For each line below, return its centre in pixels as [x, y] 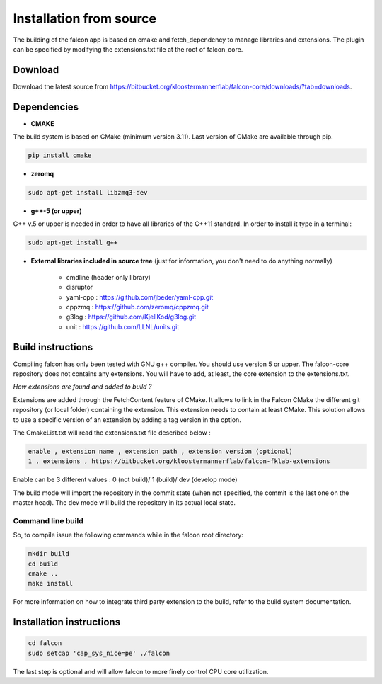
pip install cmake [60, 155]
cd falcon [45, 643]
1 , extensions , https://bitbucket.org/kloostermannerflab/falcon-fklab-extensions [179, 461]
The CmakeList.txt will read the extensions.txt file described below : [112, 433]
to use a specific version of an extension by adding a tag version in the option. [127, 420]
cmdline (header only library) [109, 277]
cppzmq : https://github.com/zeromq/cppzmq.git [137, 307]
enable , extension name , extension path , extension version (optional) [161, 452]
